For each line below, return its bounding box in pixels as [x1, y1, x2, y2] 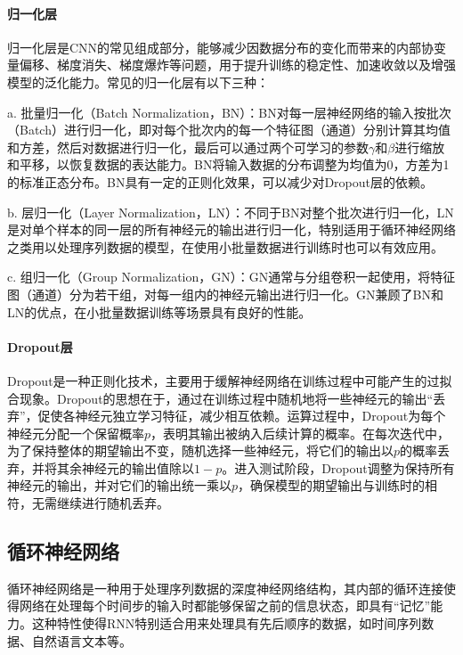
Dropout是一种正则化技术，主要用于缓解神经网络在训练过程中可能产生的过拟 [7, 371, 452, 389]
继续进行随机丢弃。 [56, 494, 169, 512]
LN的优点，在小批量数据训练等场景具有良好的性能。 [7, 302, 312, 321]
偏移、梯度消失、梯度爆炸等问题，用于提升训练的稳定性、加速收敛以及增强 [19, 55, 456, 74]
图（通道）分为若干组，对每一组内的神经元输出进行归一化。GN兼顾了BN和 [7, 284, 443, 303]
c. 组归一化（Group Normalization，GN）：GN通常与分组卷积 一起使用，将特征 [7, 267, 456, 286]
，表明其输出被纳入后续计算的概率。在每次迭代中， [150, 423, 451, 442]
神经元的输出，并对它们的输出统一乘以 [7, 476, 231, 495]
